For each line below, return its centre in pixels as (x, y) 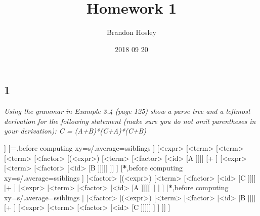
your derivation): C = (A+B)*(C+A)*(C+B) (75, 131)
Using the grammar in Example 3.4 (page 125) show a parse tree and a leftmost (127, 111)
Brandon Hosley (132, 32)
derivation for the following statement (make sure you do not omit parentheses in (130, 121)
